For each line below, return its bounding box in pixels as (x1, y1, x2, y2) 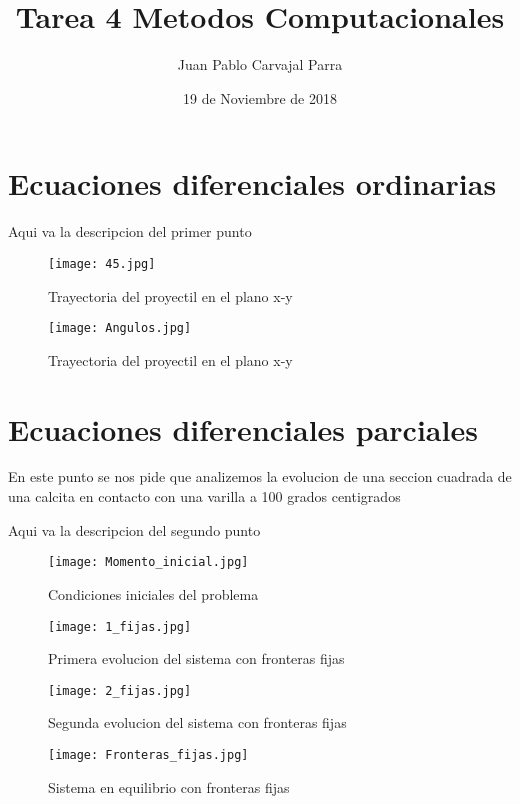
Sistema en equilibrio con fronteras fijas (48, 776, 290, 797)
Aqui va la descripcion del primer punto (8, 221, 252, 242)
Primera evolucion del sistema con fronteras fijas (48, 648, 345, 669)
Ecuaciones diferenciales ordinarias (8, 163, 497, 204)
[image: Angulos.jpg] (48, 321, 192, 336)
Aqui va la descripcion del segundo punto (8, 519, 261, 540)
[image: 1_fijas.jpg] (48, 619, 192, 634)
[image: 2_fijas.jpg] (48, 683, 192, 698)
